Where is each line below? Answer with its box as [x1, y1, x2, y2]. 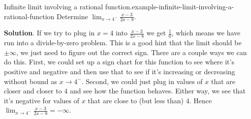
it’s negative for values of [4, 95, 80, 105]
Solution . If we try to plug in [4, 28, 95, 38]
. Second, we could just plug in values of [81, 76, 203, 86]
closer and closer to [4, 86, 62, 96]
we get [146, 28, 166, 38]
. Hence [189, 95, 212, 105]
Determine [57, 11, 88, 21]
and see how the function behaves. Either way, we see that [69, 86, 246, 96]
